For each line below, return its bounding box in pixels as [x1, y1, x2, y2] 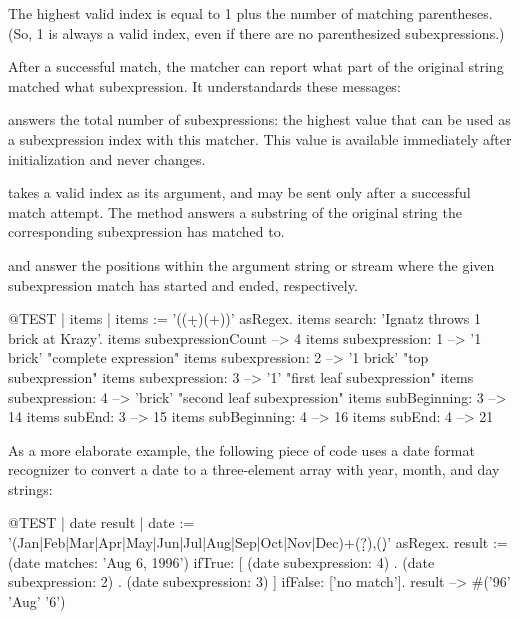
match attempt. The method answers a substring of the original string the [8, 201, 462, 222]
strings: [8, 478, 53, 499]
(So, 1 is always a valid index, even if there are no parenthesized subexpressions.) [8, 22, 505, 43]
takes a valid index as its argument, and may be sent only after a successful [8, 182, 471, 203]
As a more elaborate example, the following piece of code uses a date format [8, 439, 475, 460]
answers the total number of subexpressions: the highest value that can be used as [8, 109, 511, 130]
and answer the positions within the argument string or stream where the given [8, 254, 495, 275]
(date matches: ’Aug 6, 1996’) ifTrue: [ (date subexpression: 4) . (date [8, 551, 435, 572]
